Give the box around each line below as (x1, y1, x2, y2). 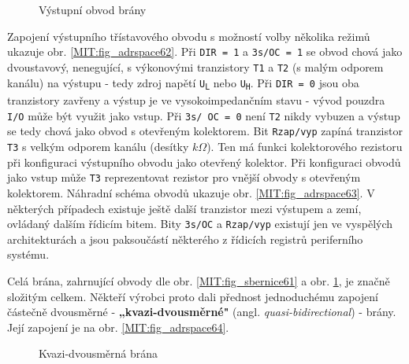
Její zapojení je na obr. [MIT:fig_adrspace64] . (7, 318, 229, 335)
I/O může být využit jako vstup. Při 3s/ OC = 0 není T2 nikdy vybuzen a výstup (7, 107, 400, 123)
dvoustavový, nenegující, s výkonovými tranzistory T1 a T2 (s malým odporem (7, 58, 384, 75)
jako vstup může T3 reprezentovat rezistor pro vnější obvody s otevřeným (7, 169, 361, 186)
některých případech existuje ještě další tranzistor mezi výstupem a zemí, (7, 200, 362, 216)
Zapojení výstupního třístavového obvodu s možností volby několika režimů (7, 28, 370, 44)
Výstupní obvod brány (39, 2, 147, 17)
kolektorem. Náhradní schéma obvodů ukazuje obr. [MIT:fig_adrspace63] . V (7, 185, 375, 200)
